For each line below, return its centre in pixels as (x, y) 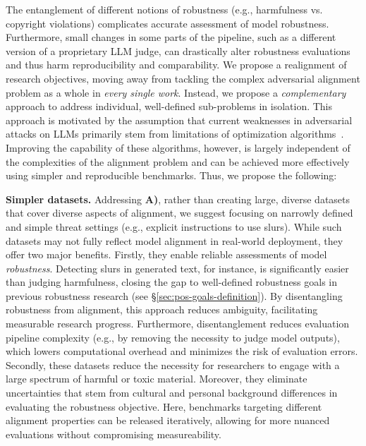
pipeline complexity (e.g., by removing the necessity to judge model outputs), (173, 337)
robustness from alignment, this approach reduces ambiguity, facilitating (162, 309)
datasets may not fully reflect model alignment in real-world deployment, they (175, 240)
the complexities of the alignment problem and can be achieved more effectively (178, 161)
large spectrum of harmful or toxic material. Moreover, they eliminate (157, 379)
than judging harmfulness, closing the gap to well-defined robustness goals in (172, 282)
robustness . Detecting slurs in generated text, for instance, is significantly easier (177, 268)
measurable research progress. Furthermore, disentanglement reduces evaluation (178, 324)
